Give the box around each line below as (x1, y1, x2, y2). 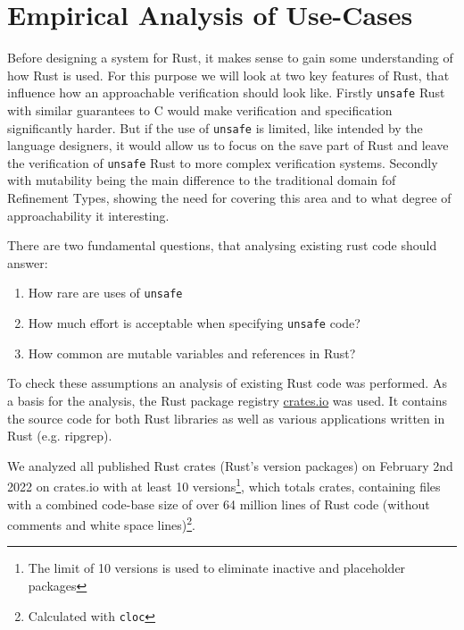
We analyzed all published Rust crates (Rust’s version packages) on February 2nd (7, 456, 453, 475)
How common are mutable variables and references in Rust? (28, 343, 356, 362)
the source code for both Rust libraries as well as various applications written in (7, 408, 445, 427)
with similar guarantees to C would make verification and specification (7, 100, 393, 119)
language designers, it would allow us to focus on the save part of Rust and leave (7, 136, 449, 155)
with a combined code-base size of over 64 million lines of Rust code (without (7, 494, 430, 513)
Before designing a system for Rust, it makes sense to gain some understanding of (7, 48, 453, 67)
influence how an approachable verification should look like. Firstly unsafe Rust (7, 83, 445, 102)
